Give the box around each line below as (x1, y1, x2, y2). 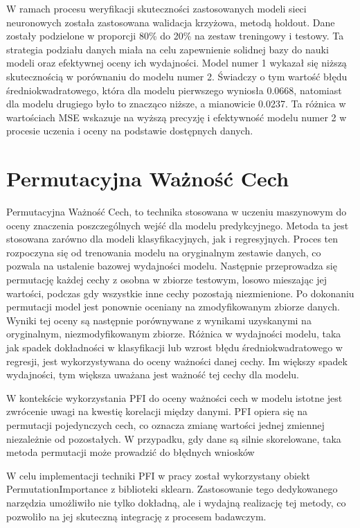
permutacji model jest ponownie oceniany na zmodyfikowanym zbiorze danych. (6, 299, 340, 314)
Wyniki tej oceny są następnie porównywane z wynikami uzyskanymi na (6, 313, 312, 327)
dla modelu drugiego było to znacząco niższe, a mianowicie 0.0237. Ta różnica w (6, 96, 346, 111)
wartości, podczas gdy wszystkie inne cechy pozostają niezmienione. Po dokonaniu (6, 285, 354, 300)
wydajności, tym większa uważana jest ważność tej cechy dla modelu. (6, 367, 299, 382)
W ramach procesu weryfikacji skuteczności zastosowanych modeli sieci (6, 1, 307, 15)
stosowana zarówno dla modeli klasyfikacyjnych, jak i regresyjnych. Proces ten (6, 231, 339, 246)
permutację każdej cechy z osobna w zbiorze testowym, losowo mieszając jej (6, 272, 327, 287)
